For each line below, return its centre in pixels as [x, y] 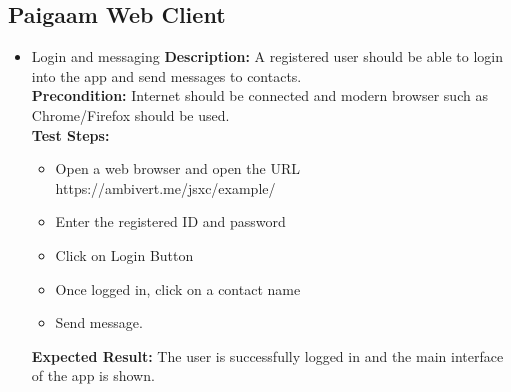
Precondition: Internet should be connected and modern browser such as [259, 95]
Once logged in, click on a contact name [178, 288]
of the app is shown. [93, 375]
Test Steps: [70, 134]
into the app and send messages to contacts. [166, 75]
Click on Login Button [124, 254]
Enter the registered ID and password [170, 221]
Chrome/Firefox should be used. [130, 114]
